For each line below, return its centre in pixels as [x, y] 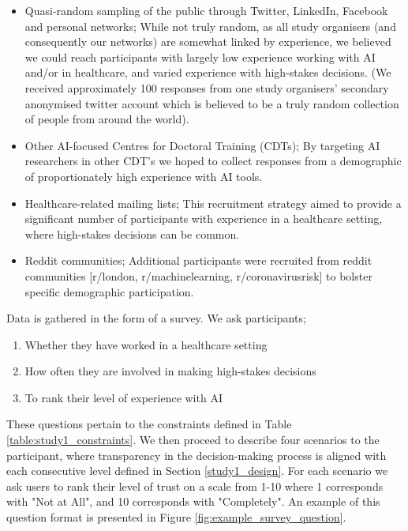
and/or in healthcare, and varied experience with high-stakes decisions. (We [208, 72]
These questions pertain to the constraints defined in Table [149, 424]
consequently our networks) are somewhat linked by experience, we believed [208, 41]
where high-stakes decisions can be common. [132, 233]
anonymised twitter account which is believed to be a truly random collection [212, 103]
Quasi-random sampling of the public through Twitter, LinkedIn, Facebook [206, 10]
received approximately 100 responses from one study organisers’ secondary [207, 87]
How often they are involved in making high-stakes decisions [170, 371]
